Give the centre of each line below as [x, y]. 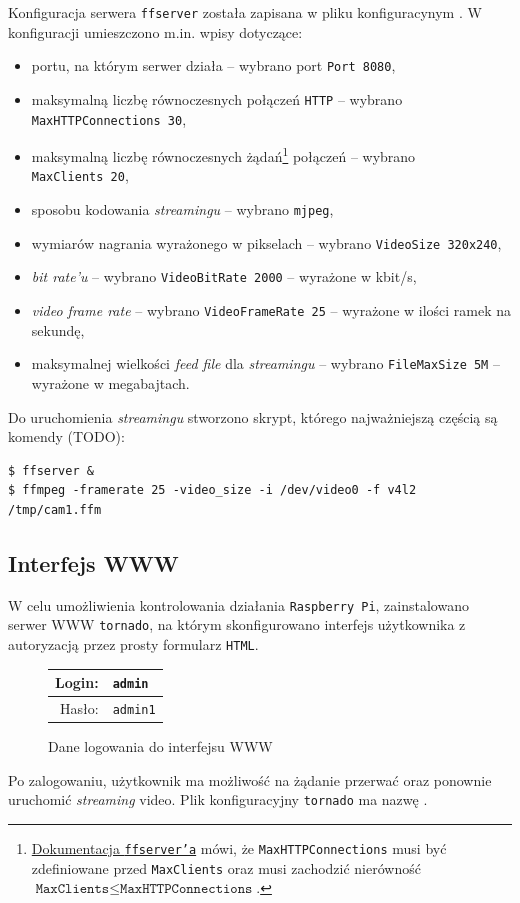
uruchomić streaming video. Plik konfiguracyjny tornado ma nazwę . [218, 799]
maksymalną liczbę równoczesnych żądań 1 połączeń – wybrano [223, 154]
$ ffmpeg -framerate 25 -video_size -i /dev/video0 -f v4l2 [212, 490]
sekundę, [58, 329]
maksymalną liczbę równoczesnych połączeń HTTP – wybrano [217, 98]
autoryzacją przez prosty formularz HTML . [133, 644]
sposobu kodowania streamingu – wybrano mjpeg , [182, 209]
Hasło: [79, 708]
